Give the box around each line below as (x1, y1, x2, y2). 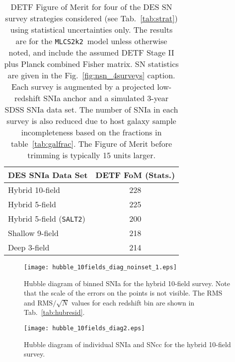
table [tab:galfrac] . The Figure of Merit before (11, 138, 172, 149)
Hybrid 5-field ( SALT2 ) (8, 213, 85, 224)
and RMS (24, 297, 53, 307)
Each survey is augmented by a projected (11, 81, 155, 92)
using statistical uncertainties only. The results (10, 24, 173, 35)
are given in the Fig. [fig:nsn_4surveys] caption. (7, 69, 175, 81)
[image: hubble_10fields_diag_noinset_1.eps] (24, 264, 177, 271)
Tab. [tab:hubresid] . (24, 307, 85, 317)
